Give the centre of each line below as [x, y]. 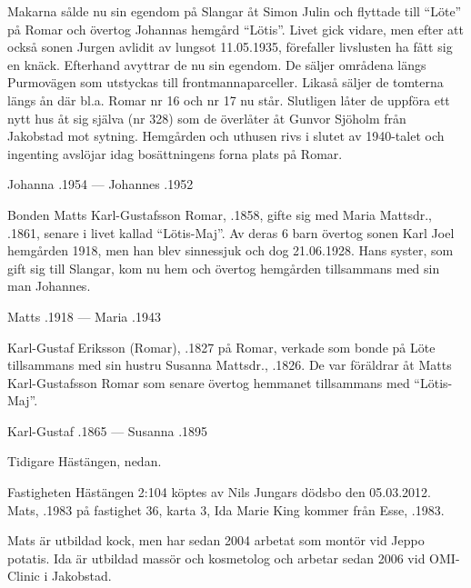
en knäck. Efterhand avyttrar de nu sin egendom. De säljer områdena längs [217, 64]
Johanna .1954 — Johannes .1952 [100, 184]
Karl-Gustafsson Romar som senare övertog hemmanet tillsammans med [209, 382]
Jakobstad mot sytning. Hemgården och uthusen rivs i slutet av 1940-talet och [226, 136]
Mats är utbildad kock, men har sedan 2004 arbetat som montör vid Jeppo [216, 540]
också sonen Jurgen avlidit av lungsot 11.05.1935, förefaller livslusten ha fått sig [230, 47]
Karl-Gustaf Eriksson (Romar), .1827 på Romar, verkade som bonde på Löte [221, 347]
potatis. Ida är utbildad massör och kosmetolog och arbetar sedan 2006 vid [216, 558]
